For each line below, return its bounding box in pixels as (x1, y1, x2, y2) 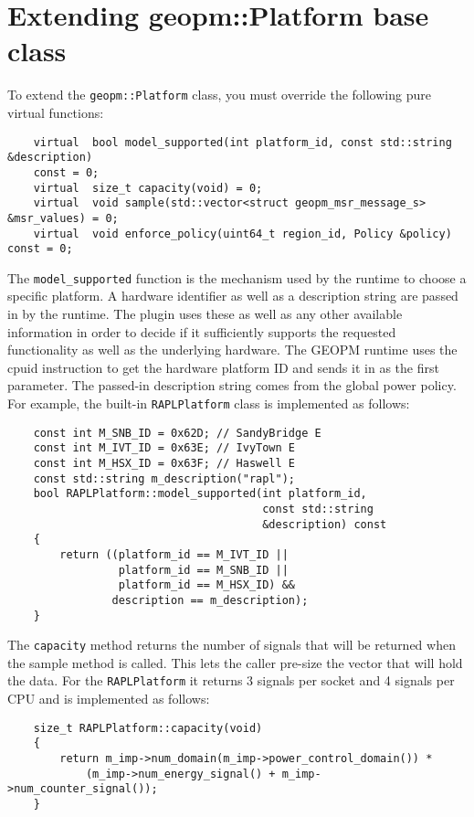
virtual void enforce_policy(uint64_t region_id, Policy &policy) (33, 227, 452, 240)
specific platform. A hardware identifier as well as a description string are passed (7, 286, 458, 305)
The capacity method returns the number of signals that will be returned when (7, 635, 456, 654)
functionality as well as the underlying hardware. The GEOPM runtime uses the (7, 340, 458, 359)
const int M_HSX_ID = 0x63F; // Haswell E (33, 457, 295, 470)
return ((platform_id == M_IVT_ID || (59, 547, 289, 561)
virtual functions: (7, 102, 104, 122)
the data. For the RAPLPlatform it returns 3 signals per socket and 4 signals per (7, 671, 455, 690)
